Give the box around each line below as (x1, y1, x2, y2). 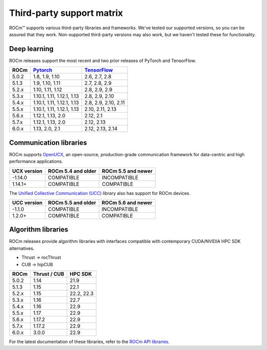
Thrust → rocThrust (21, 254, 61, 260)
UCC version (12, 199, 43, 206)
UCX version (12, 168, 43, 175)
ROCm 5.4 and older (47, 168, 96, 175)
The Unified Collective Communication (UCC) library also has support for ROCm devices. (9, 190, 190, 196)
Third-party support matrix (9, 7, 123, 18)
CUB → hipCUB (21, 261, 53, 267)
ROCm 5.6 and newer (101, 199, 153, 206)
